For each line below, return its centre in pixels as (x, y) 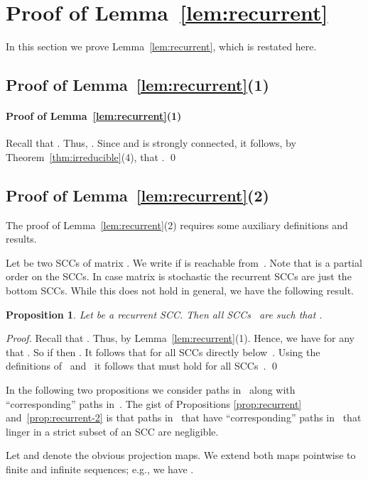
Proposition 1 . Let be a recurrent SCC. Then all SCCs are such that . (164, 314)
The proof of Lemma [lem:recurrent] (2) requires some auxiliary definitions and (177, 225)
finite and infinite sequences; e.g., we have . (100, 469)
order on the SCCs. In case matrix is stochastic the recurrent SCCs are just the (179, 276)
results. (21, 239)
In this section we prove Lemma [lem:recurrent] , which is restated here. (161, 46)
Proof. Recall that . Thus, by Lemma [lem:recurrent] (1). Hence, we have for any (180, 338)
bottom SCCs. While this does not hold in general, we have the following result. (180, 291)
